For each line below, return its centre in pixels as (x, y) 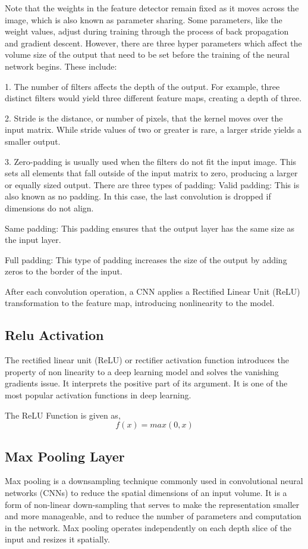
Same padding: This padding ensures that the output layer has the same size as (150, 228)
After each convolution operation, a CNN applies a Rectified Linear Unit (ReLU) (153, 291)
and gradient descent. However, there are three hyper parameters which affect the (153, 43)
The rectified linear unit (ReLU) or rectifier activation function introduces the (147, 360)
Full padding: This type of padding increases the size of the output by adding (146, 259)
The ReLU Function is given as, (63, 415)
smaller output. (33, 141)
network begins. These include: (61, 66)
